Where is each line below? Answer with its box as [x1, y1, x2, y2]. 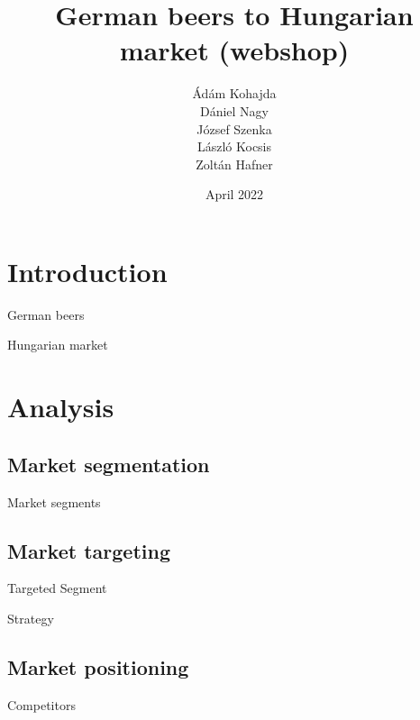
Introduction [7, 252, 168, 289]
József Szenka [196, 119, 272, 138]
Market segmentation [7, 450, 210, 478]
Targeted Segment [7, 579, 107, 597]
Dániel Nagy [199, 101, 269, 120]
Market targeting [7, 536, 170, 564]
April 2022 [205, 185, 264, 204]
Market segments [7, 492, 101, 511]
